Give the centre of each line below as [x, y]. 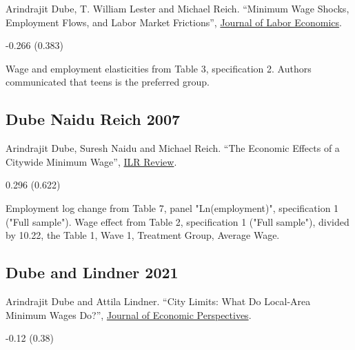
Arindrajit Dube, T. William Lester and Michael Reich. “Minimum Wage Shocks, [177, 8]
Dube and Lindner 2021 [92, 272]
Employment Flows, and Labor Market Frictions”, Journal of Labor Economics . [174, 22]
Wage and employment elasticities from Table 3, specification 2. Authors [159, 68]
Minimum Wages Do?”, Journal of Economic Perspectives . [129, 314]
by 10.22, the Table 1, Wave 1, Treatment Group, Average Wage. [143, 235]
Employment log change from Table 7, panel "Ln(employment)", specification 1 [172, 207]
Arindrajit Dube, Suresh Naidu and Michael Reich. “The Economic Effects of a [173, 148]
